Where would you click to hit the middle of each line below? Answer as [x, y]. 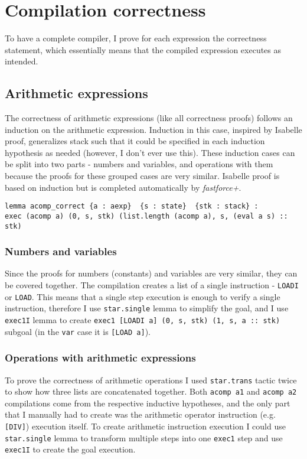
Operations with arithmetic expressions [100, 358]
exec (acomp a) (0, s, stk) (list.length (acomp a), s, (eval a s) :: [146, 216]
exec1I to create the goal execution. [70, 449]
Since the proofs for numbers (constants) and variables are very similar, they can [151, 273]
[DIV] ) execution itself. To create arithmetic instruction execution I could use [145, 426]
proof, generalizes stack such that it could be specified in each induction [135, 141]
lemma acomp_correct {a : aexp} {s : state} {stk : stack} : [132, 206]
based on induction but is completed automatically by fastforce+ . [123, 187]
